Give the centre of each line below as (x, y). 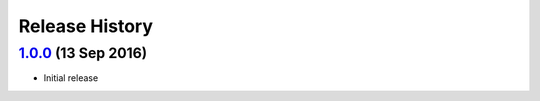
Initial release (71, 78)
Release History (86, 26)
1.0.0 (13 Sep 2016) (83, 53)
